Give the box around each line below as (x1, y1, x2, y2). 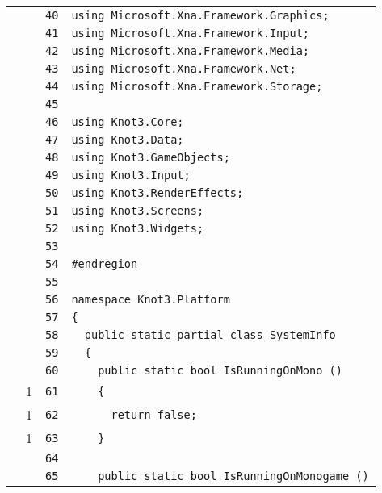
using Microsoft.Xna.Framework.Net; (71, 62, 296, 75)
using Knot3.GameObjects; (71, 151, 230, 164)
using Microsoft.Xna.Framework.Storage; (71, 80, 323, 93)
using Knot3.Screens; (71, 204, 204, 217)
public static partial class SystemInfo (84, 328, 336, 341)
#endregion (71, 257, 138, 270)
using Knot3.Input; (71, 169, 191, 182)
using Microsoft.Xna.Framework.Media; (71, 44, 310, 57)
